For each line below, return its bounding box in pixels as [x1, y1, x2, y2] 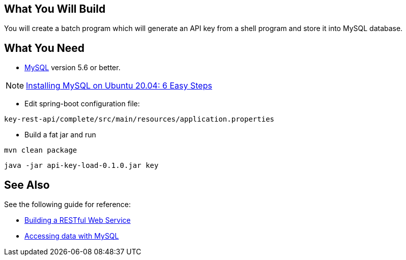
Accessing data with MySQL [24, 232, 119, 241]
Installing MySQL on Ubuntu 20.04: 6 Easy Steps [26, 80, 212, 91]
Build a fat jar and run [24, 130, 96, 139]
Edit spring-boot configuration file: [24, 99, 140, 108]
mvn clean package [4, 146, 77, 155]
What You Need [4, 41, 84, 54]
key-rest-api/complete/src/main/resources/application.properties [4, 115, 275, 124]
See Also [4, 178, 50, 191]
